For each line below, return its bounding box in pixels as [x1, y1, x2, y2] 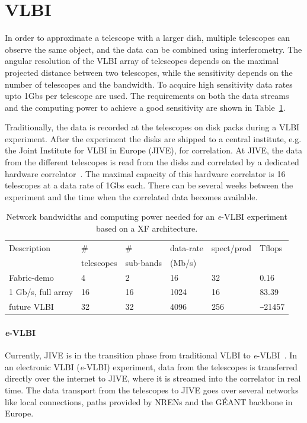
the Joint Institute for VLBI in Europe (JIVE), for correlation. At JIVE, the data [5, 144, 302, 156]
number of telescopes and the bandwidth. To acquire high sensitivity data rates [5, 78, 293, 90]
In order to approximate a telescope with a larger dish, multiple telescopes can [5, 31, 290, 44]
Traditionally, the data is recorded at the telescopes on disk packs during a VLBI [5, 121, 300, 133]
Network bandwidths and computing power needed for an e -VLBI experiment [6, 210, 287, 223]
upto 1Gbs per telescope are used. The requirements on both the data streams [5, 89, 289, 102]
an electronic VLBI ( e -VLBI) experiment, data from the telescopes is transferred [5, 360, 298, 373]
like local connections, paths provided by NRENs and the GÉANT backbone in [5, 395, 293, 408]
